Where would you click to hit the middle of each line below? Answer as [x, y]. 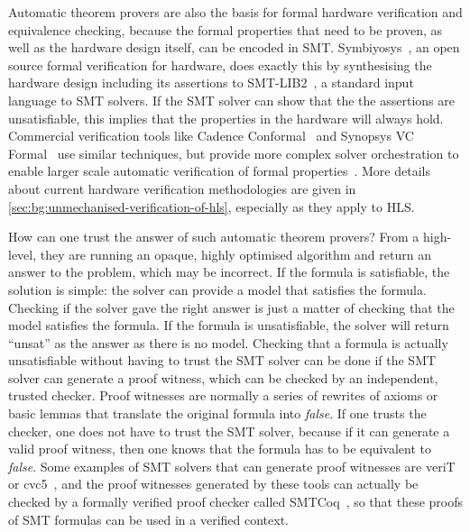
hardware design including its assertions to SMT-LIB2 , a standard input [211, 83]
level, [23, 254]
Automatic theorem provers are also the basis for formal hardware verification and [235, 12]
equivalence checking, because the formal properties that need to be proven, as [226, 29]
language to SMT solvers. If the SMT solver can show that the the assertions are [231, 100]
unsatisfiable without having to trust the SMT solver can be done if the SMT [222, 360]
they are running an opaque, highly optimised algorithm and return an [235, 254]
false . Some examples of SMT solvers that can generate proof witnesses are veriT [232, 466]
